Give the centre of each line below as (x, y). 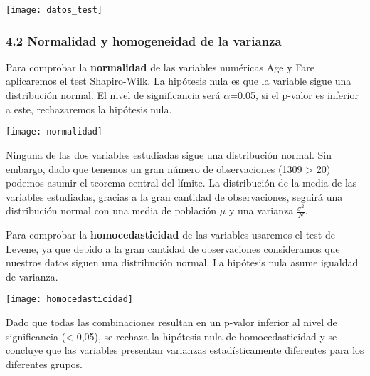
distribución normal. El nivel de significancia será (113, 95)
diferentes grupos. (44, 364)
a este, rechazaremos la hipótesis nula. (89, 109)
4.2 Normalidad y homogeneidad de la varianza (144, 40)
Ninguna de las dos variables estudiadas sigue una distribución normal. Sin (169, 154)
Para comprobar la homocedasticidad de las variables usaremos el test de (170, 235)
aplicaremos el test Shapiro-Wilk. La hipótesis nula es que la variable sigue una (179, 81)
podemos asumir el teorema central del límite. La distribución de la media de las (181, 183)
